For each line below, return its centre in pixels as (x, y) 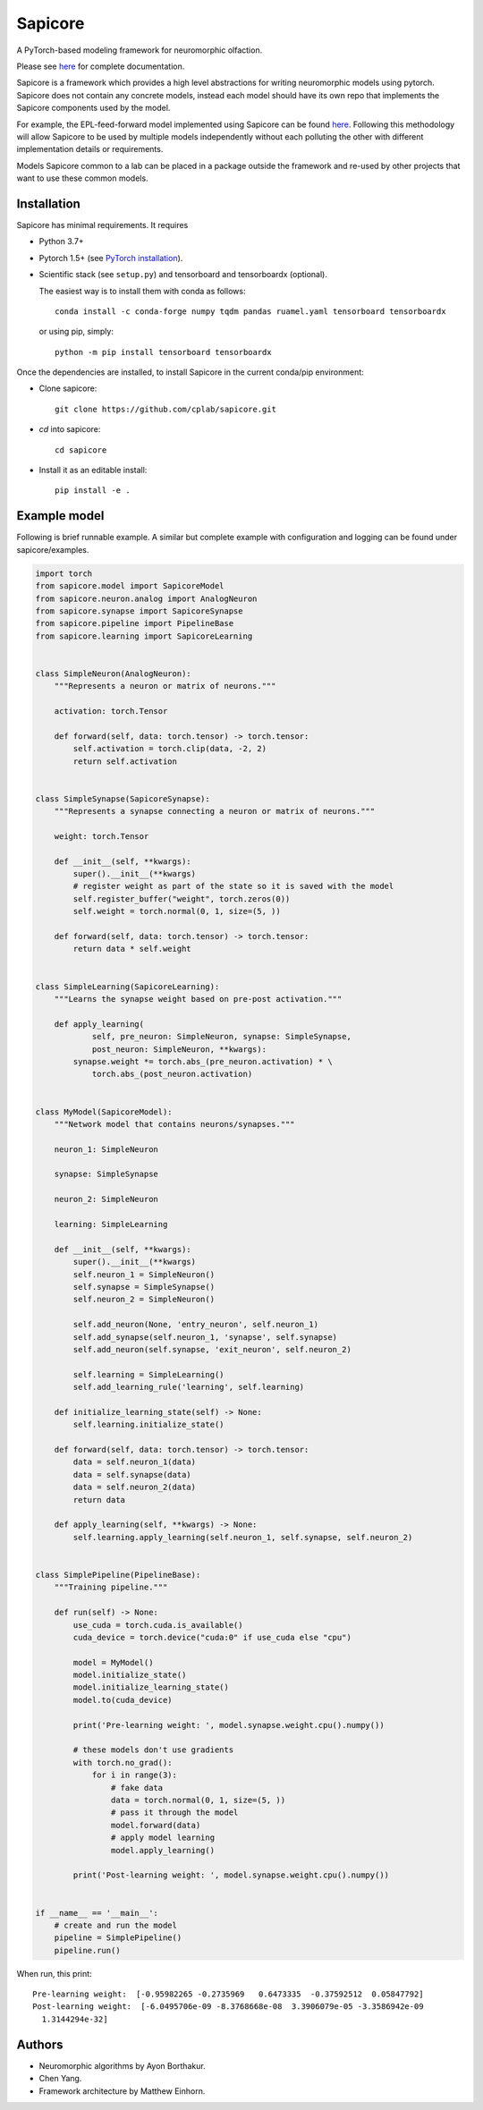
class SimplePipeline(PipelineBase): (118, 1575)
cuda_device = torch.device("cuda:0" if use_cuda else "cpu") (212, 1637)
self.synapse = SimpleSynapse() (144, 1287)
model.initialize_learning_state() (151, 1687)
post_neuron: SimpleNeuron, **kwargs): (179, 1049)
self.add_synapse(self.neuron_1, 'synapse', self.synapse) (205, 1337)
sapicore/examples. (53, 549)
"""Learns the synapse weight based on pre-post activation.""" (198, 999)
